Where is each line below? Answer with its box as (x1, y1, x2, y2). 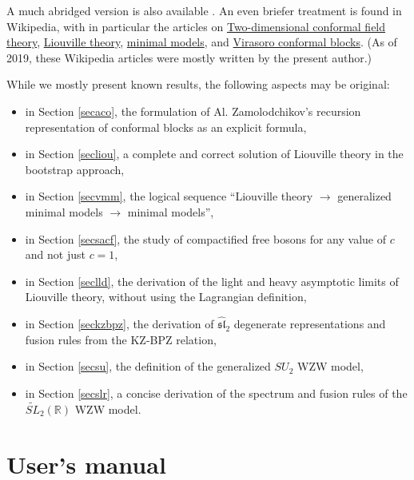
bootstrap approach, (25, 161, 125, 177)
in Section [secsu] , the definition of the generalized (25, 358, 271, 375)
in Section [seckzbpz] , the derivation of (25, 315, 214, 332)
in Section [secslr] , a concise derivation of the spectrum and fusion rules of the (25, 384, 408, 401)
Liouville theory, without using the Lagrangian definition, (25, 288, 307, 305)
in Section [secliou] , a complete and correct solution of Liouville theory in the (25, 145, 404, 162)
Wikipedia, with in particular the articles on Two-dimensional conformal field (6, 18, 386, 34)
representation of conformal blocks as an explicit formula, (25, 118, 307, 135)
